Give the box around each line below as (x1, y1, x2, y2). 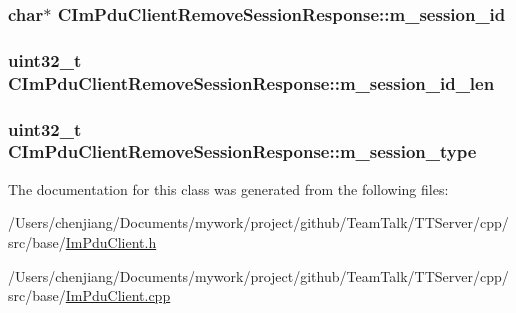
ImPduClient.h (65, 231, 157, 252)
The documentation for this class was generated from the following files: (8, 178, 449, 199)
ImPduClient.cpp (65, 285, 171, 306)
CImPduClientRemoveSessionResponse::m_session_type (8, 139, 477, 164)
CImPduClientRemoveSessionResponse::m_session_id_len (8, 70, 495, 95)
